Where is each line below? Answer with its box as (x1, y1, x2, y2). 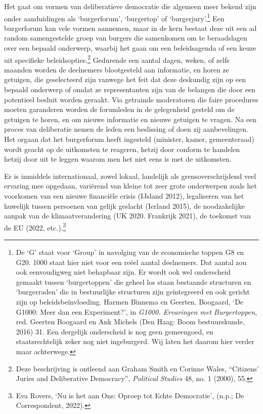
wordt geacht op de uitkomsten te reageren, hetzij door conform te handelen (4, 143, 240, 154)
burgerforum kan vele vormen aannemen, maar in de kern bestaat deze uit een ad (4, 22, 257, 33)
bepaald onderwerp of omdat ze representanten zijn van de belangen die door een (4, 84, 255, 95)
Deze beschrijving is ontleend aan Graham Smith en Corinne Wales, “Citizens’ (16, 363, 259, 373)
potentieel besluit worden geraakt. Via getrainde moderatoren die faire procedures (4, 94, 258, 104)
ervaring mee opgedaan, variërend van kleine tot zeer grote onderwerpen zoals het (4, 180, 257, 191)
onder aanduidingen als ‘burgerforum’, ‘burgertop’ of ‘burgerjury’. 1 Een (4, 11, 225, 23)
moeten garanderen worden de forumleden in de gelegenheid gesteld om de (4, 104, 235, 115)
